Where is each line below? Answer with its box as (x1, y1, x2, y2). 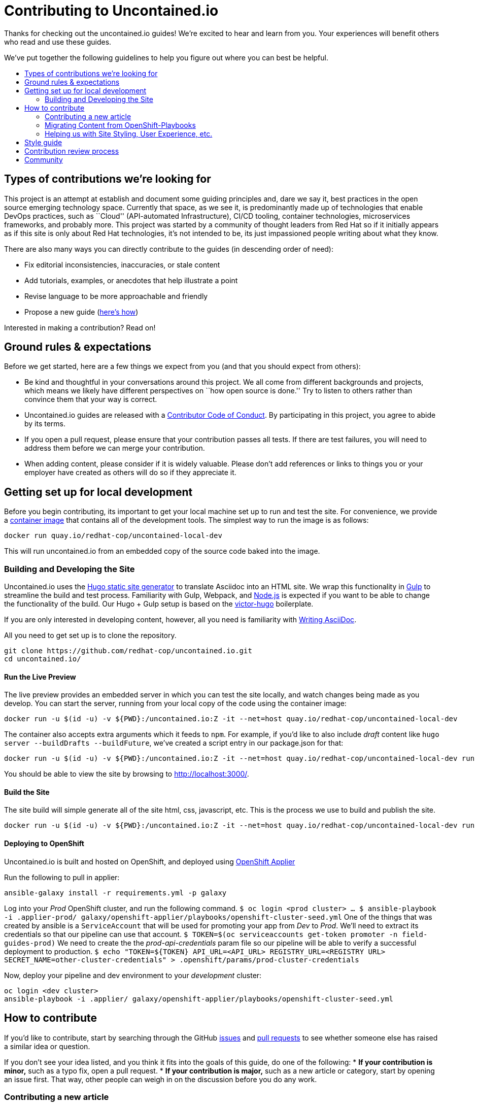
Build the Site (4, 787, 50, 796)
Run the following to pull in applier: (4, 873, 120, 882)
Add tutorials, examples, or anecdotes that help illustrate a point (24, 276, 238, 285)
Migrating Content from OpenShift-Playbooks (45, 120, 196, 129)
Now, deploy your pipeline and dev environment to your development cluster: (4, 970, 262, 980)
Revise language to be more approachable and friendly (24, 291, 208, 300)
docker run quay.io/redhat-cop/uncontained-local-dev (4, 531, 222, 540)
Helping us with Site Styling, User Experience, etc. (45, 129, 213, 138)
